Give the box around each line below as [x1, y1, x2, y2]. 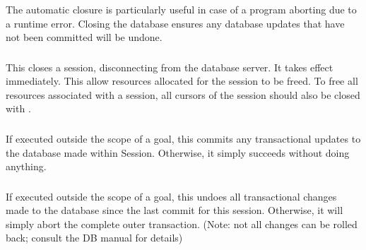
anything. [6, 159, 47, 174]
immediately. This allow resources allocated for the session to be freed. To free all [6, 73, 358, 88]
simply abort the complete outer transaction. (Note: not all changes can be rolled [6, 216, 358, 231]
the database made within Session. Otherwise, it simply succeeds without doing [6, 145, 350, 160]
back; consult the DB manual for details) [6, 230, 183, 245]
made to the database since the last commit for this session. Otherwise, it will [6, 203, 343, 218]
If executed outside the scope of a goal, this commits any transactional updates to [6, 131, 361, 145]
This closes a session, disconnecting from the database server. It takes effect [6, 59, 333, 74]
